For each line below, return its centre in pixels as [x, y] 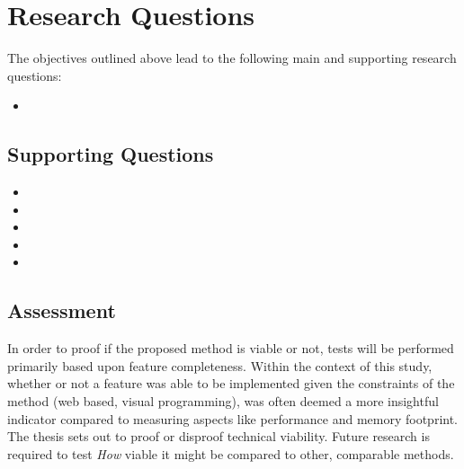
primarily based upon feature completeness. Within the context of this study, [220, 365]
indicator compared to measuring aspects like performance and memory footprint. [233, 418]
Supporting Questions [111, 154]
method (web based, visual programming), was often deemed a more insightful [223, 401]
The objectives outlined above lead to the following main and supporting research [232, 58]
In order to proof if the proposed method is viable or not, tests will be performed [231, 348]
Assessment [62, 310]
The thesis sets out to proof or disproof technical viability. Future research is [219, 436]
